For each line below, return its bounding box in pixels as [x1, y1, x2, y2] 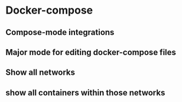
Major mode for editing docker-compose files [5, 47, 177, 57]
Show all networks [5, 68, 75, 78]
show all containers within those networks [5, 87, 165, 98]
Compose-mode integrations [5, 27, 115, 37]
